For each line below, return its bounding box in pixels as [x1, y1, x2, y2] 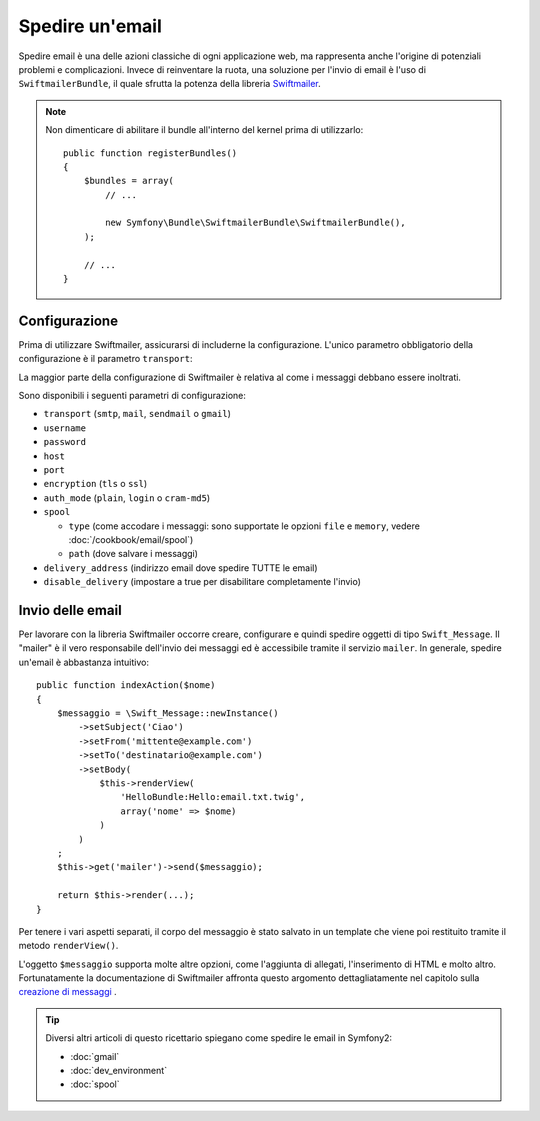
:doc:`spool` [70, 1078, 120, 1090]
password [43, 436, 87, 448]
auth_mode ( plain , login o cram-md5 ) [43, 491, 211, 504]
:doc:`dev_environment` [70, 1065, 168, 1077]
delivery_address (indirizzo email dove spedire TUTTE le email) [43, 561, 319, 574]
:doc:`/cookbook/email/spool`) [68, 534, 194, 545]
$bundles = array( [83, 175, 175, 187]
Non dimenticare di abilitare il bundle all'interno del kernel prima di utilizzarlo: [45, 124, 364, 136]
